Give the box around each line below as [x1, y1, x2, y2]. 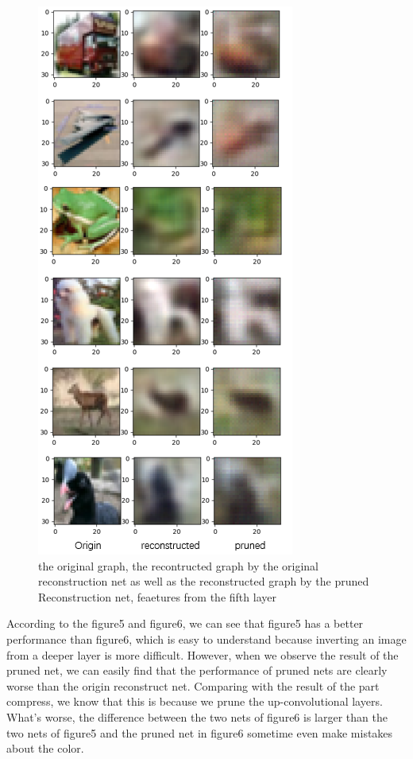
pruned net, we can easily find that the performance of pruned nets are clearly [6, 662, 388, 679]
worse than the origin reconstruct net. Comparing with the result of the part [6, 677, 380, 694]
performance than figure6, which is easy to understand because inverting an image [6, 630, 407, 647]
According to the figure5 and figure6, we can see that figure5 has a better [6, 615, 364, 632]
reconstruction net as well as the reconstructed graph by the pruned [38, 573, 369, 590]
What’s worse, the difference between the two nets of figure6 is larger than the [6, 708, 388, 725]
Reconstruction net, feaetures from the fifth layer [38, 588, 276, 605]
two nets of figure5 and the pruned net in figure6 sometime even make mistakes [6, 724, 393, 741]
